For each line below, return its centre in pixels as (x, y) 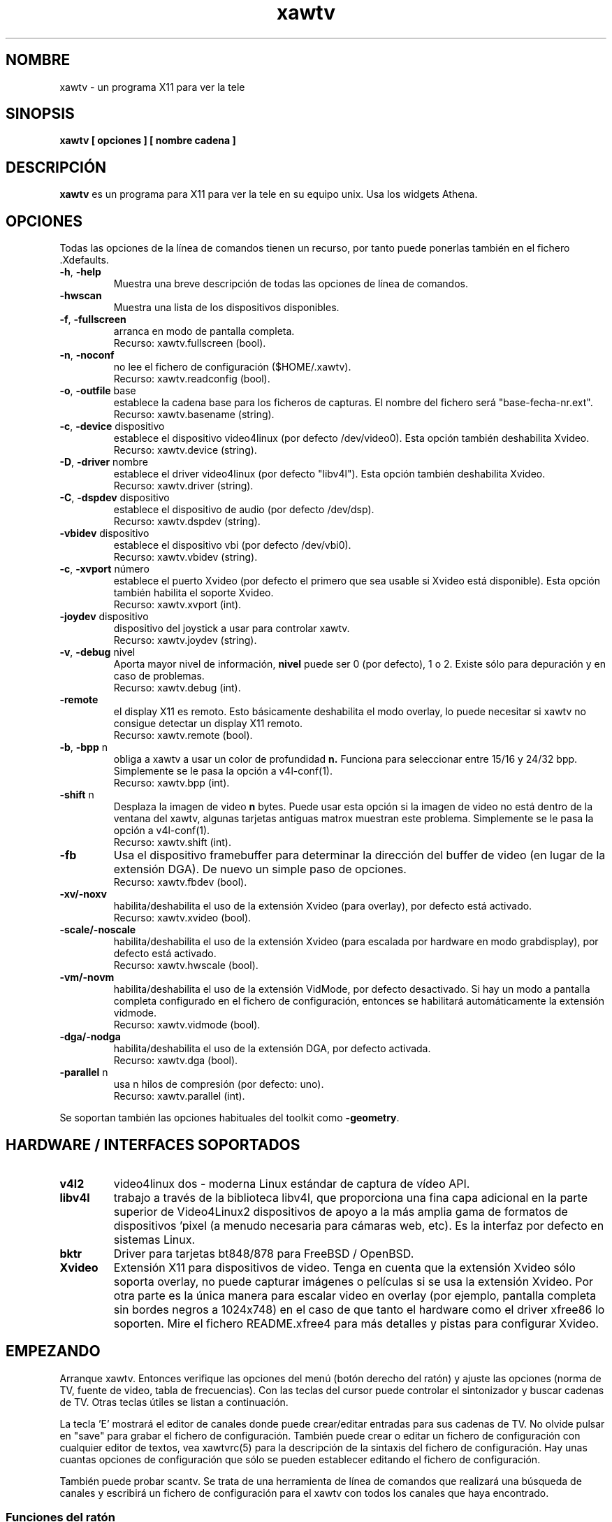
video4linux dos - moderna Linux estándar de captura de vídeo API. (292, 1183)
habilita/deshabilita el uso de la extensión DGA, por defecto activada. (272, 1049)
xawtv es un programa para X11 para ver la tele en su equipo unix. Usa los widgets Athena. (269, 194)
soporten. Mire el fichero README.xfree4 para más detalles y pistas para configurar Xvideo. (356, 1323)
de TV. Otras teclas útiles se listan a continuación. (174, 1402)
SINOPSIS (40, 114)
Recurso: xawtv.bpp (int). (172, 783)
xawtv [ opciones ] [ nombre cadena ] (148, 141)
